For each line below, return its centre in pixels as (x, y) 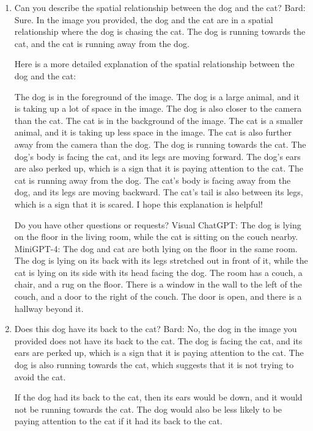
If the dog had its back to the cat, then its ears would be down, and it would (158, 397)
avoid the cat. (40, 376)
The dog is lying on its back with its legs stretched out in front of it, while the (161, 260)
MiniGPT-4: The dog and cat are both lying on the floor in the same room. (156, 248)
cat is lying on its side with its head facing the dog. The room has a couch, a (158, 272)
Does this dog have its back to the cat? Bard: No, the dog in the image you (156, 329)
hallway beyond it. (49, 308)
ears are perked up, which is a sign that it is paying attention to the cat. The (159, 353)
